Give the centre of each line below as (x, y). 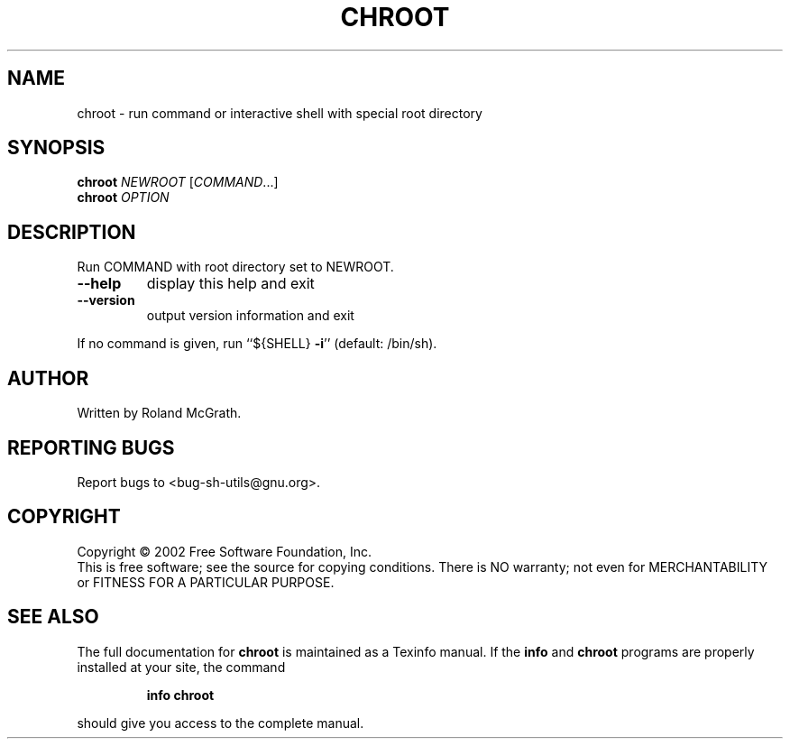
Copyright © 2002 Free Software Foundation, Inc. (225, 551)
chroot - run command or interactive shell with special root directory (280, 113)
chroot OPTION (123, 198)
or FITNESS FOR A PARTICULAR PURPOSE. (206, 582)
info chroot (180, 695)
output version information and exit (250, 316)
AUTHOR (48, 378)
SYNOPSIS (56, 148)
